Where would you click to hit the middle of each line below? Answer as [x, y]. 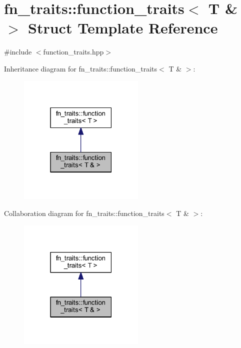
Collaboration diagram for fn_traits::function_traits [84, 213]
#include [18, 52]
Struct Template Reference [123, 28]
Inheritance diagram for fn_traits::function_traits [81, 68]
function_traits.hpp [73, 52]
